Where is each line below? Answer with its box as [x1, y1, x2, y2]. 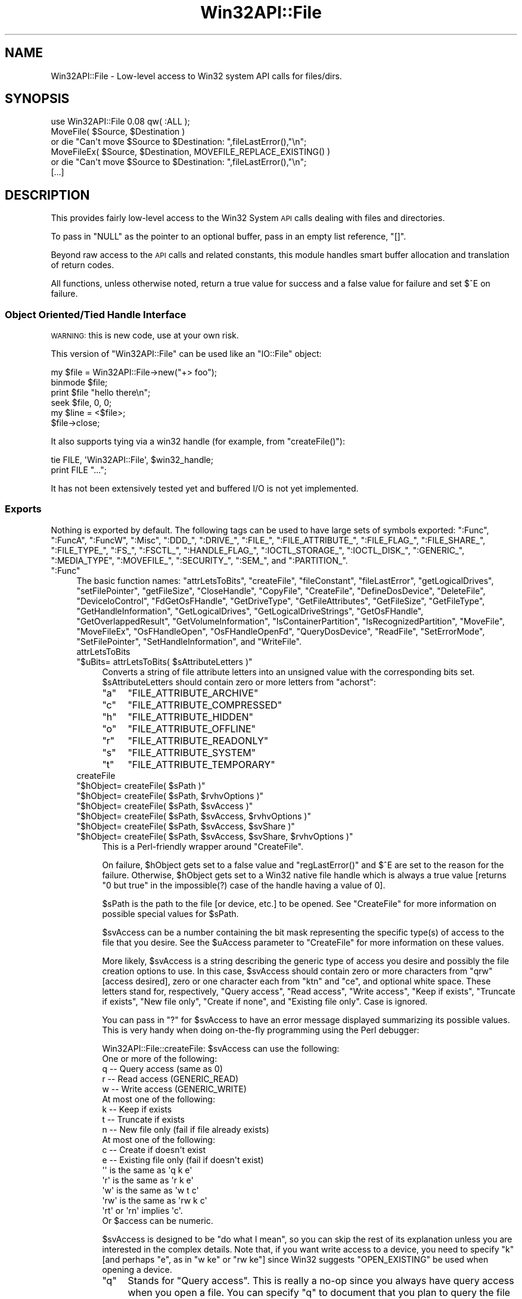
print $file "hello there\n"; [51, 387, 151, 398]
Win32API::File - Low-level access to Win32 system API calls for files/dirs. [51, 70, 342, 81]
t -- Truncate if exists [102, 1114, 185, 1124]
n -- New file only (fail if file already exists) [102, 1124, 269, 1135]
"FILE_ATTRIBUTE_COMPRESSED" [128, 698, 282, 711]
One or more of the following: [102, 1053, 218, 1064]
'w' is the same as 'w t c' [102, 1185, 199, 1195]
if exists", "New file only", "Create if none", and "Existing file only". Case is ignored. [102, 996, 428, 1006]
